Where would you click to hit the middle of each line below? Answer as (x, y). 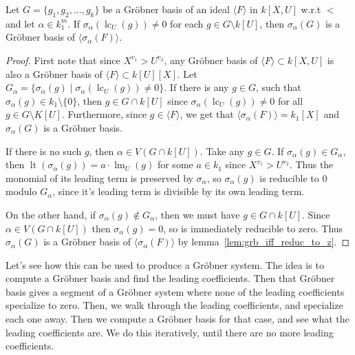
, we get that (207, 114)
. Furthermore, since (104, 114)
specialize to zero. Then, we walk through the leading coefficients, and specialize (174, 305)
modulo (21, 191)
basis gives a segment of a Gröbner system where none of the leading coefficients (175, 291)
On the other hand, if (51, 214)
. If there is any (196, 87)
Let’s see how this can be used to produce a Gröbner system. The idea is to (165, 264)
